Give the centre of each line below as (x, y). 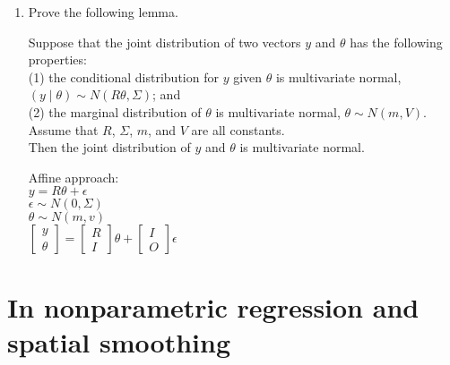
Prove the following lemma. (103, 12)
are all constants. (238, 129)
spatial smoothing (119, 341)
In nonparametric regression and (213, 306)
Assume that (63, 129)
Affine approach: (74, 177)
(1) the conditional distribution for (123, 76)
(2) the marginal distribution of (115, 111)
